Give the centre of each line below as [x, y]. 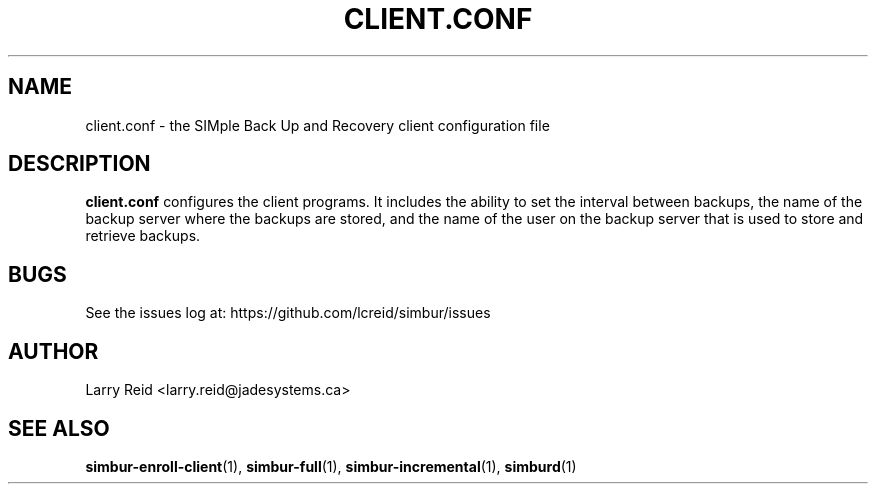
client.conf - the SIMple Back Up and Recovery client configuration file [317, 125]
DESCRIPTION [79, 164]
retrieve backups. [143, 236]
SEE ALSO [59, 428]
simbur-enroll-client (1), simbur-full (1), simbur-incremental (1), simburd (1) [331, 466]
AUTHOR [53, 351]
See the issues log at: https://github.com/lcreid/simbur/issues [288, 313]
